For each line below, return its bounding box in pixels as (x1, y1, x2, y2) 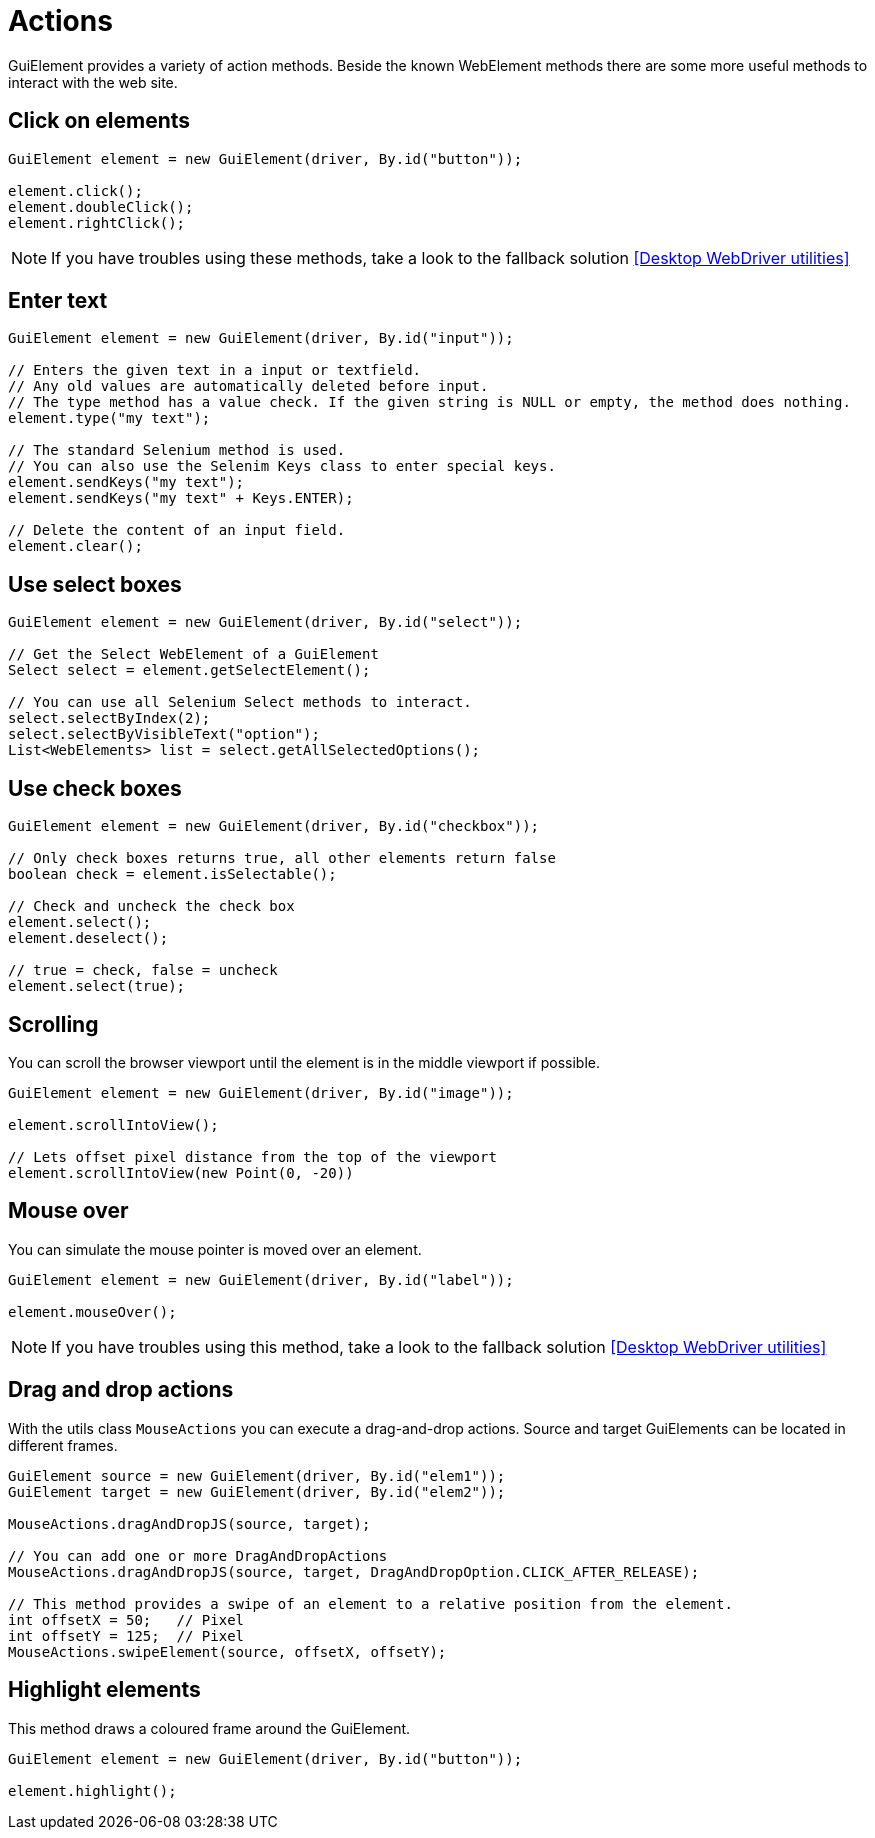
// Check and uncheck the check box (8, 898, 295, 915)
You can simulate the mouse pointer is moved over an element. (8, 1240, 422, 1258)
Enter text (8, 288, 108, 314)
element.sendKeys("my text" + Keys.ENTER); (8, 490, 354, 507)
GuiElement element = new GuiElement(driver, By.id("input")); (8, 330, 514, 347)
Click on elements (8, 108, 191, 134)
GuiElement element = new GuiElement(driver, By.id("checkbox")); (8, 818, 540, 835)
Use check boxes (8, 775, 182, 801)
